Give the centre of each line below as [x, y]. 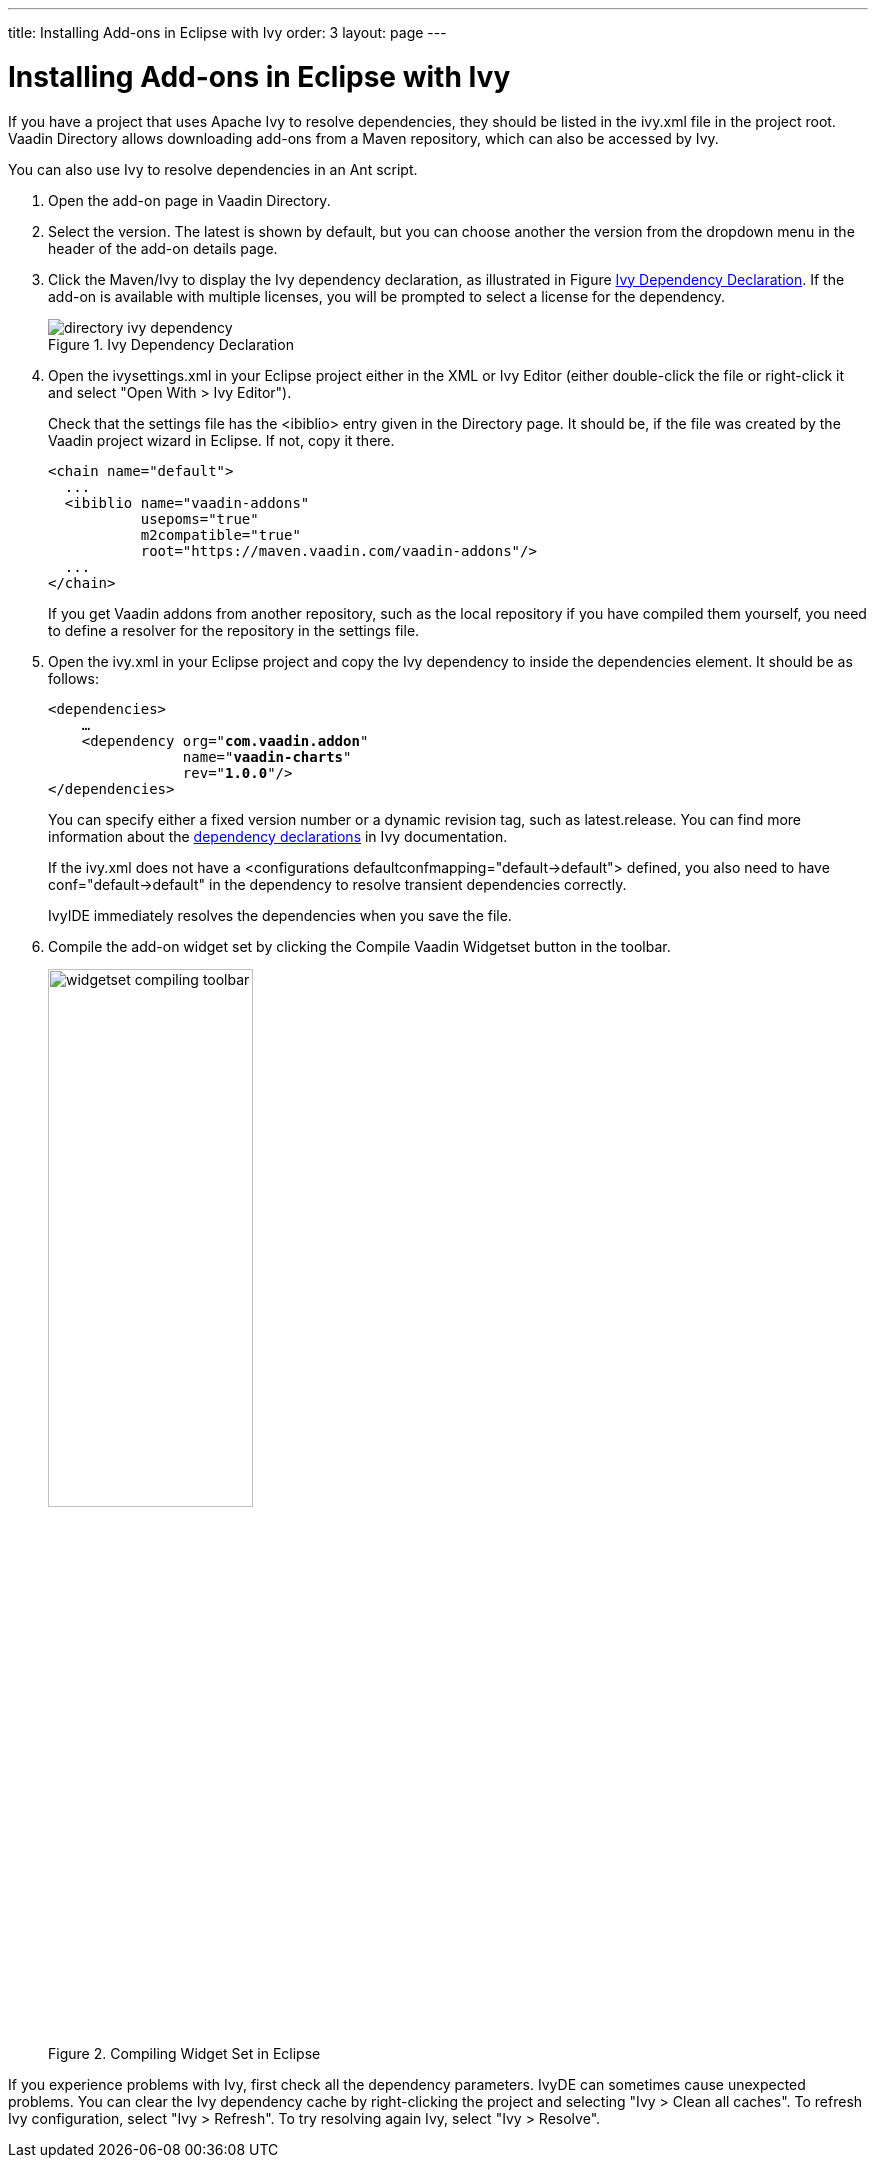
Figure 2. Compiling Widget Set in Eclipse [184, 2053]
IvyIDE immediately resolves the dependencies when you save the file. [280, 915]
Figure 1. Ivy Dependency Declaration [171, 344]
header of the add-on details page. [163, 248]
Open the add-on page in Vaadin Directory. [189, 200]
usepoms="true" [199, 518]
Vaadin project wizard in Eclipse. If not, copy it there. [221, 440]
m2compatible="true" [220, 534]
